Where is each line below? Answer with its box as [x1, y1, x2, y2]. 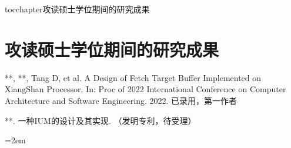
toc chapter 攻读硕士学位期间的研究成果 [5, 3, 150, 15]
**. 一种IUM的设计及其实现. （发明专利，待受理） [5, 114, 196, 126]
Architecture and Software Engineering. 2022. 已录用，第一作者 [5, 94, 238, 106]
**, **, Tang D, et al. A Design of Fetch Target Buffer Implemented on [5, 71, 262, 83]
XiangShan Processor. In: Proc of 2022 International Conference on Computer [5, 83, 286, 95]
